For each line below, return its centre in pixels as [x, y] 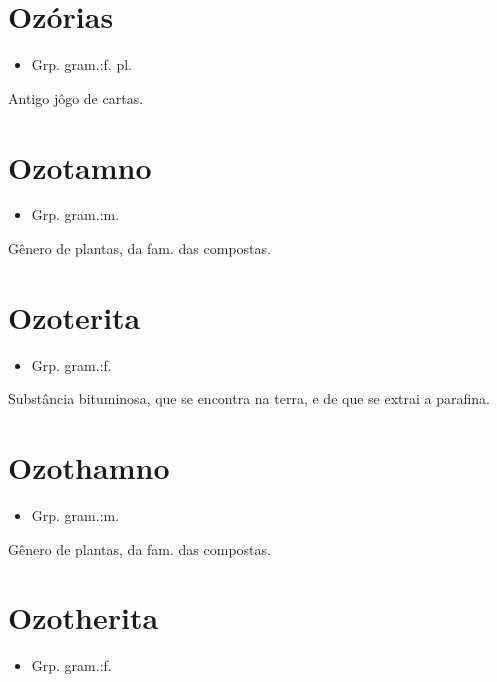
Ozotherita [83, 617]
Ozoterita [74, 316]
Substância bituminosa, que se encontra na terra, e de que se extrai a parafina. [249, 398]
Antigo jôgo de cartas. [76, 97]
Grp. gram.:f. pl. [81, 64]
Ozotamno [80, 166]
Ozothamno [89, 467]
